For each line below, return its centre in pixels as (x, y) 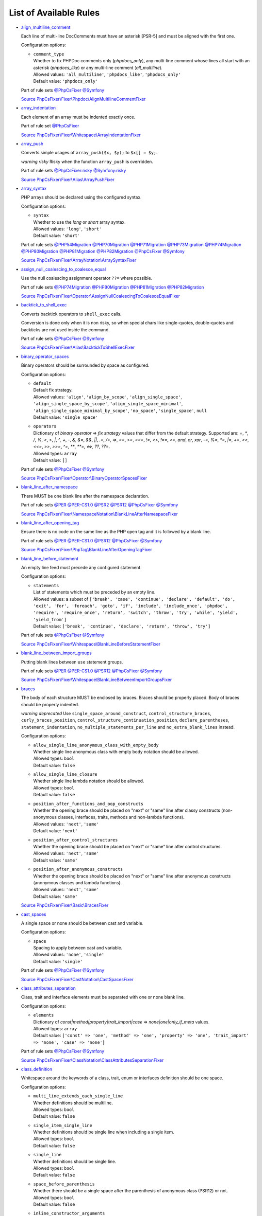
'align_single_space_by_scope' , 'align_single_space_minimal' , (108, 404)
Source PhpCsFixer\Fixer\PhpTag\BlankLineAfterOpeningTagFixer (87, 550)
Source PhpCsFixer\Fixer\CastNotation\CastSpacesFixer (77, 979)
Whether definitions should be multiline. (73, 1103)
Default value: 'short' (57, 235)
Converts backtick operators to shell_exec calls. (71, 314)
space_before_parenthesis (64, 1184)
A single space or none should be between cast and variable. (82, 923)
